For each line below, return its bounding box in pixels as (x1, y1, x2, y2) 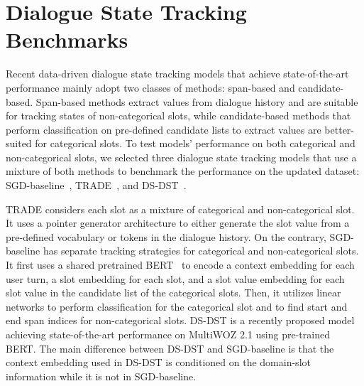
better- (324, 122, 354, 136)
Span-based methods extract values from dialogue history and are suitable (35, 94, 358, 109)
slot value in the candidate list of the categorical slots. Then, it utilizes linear (6, 285, 341, 300)
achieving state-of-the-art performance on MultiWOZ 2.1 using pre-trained (6, 327, 330, 341)
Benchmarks (6, 25, 128, 54)
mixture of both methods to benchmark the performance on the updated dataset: (6, 163, 360, 178)
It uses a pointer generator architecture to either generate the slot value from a (6, 215, 350, 230)
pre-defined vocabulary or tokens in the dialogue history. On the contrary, (6, 229, 326, 244)
